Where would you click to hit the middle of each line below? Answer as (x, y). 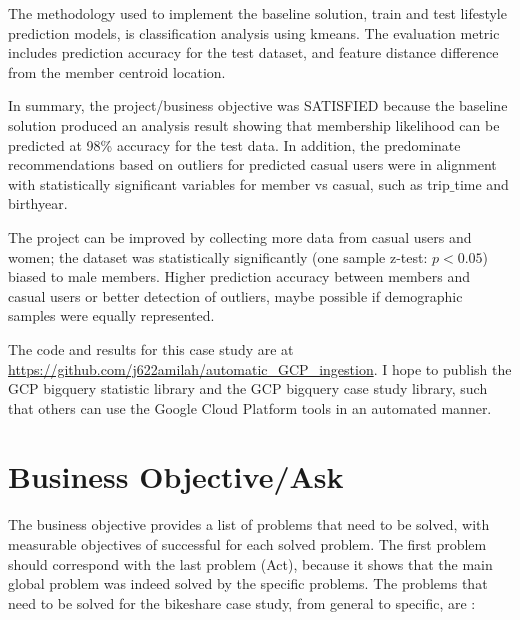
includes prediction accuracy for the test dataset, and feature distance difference (253, 52)
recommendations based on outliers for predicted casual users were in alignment (252, 164)
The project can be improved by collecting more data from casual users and (240, 236)
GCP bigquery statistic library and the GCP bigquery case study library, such (248, 388)
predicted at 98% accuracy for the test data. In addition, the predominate (234, 144)
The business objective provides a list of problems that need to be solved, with (249, 524)
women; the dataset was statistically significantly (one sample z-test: (218, 256)
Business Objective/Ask (176, 476)
